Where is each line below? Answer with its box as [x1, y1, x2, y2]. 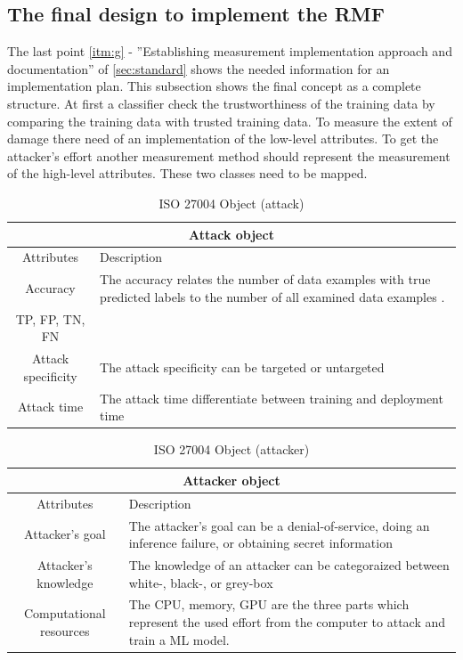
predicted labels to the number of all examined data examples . [100, 287, 445, 306]
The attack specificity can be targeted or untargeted [100, 357, 385, 376]
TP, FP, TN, [15, 309, 85, 328]
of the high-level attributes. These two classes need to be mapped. [7, 164, 368, 183]
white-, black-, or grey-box [128, 573, 273, 591]
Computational [23, 604, 106, 623]
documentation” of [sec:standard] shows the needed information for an [7, 59, 390, 77]
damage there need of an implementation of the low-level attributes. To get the [7, 129, 439, 148]
